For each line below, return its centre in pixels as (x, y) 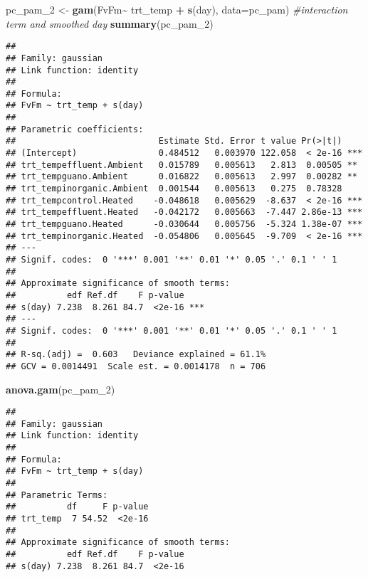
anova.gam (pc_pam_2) (61, 389)
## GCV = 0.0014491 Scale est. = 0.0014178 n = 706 (136, 366)
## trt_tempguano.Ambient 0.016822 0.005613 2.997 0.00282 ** (182, 177)
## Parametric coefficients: (75, 129)
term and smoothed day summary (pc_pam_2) (110, 23)
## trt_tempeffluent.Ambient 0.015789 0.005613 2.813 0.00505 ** (182, 165)
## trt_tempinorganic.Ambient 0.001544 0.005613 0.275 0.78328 (174, 189)
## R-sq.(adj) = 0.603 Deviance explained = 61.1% (136, 355)
